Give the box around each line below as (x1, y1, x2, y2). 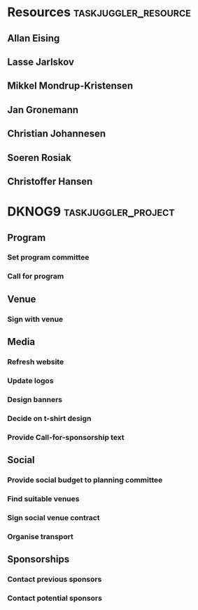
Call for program (7, 271, 64, 281)
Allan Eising (7, 32, 60, 44)
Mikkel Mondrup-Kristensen (7, 80, 134, 92)
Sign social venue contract (7, 512, 100, 522)
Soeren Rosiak (7, 152, 71, 164)
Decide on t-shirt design (7, 413, 92, 423)
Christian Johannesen (7, 128, 106, 140)
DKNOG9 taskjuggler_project (7, 204, 175, 220)
